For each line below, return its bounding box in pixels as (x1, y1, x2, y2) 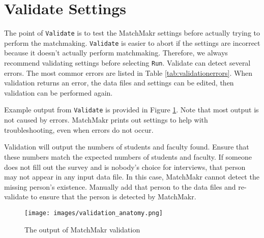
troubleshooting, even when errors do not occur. (4, 124, 154, 135)
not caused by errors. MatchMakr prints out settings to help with (4, 114, 208, 125)
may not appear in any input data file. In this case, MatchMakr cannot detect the (4, 171, 259, 182)
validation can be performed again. (4, 87, 113, 98)
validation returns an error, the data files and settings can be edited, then (4, 77, 234, 88)
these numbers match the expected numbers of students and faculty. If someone (4, 151, 252, 162)
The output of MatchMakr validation (24, 224, 140, 234)
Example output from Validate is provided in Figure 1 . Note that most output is (4, 104, 259, 115)
